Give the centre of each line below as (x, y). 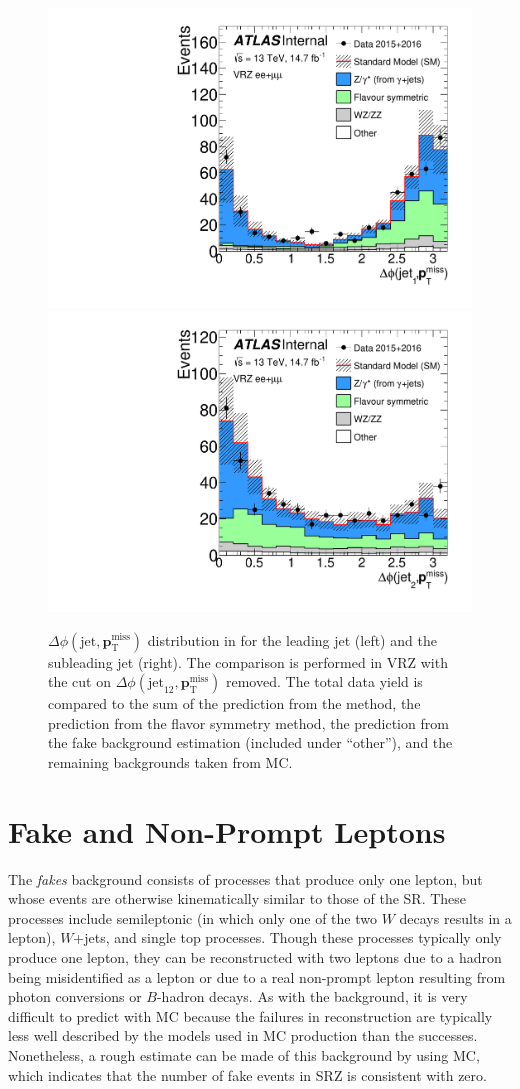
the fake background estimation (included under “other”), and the (250, 742)
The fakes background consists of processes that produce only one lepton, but (245, 878)
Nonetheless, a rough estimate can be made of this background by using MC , (244, 1054)
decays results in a (455, 917)
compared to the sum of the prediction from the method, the (234, 703)
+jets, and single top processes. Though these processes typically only (287, 937)
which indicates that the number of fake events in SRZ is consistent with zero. (247, 1074)
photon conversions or (75, 996)
